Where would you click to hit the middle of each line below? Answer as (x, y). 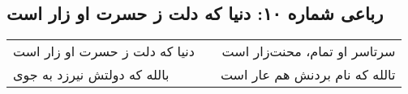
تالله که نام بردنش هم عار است (308, 75)
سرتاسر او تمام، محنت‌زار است (309, 51)
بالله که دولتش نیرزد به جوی (91, 75)
